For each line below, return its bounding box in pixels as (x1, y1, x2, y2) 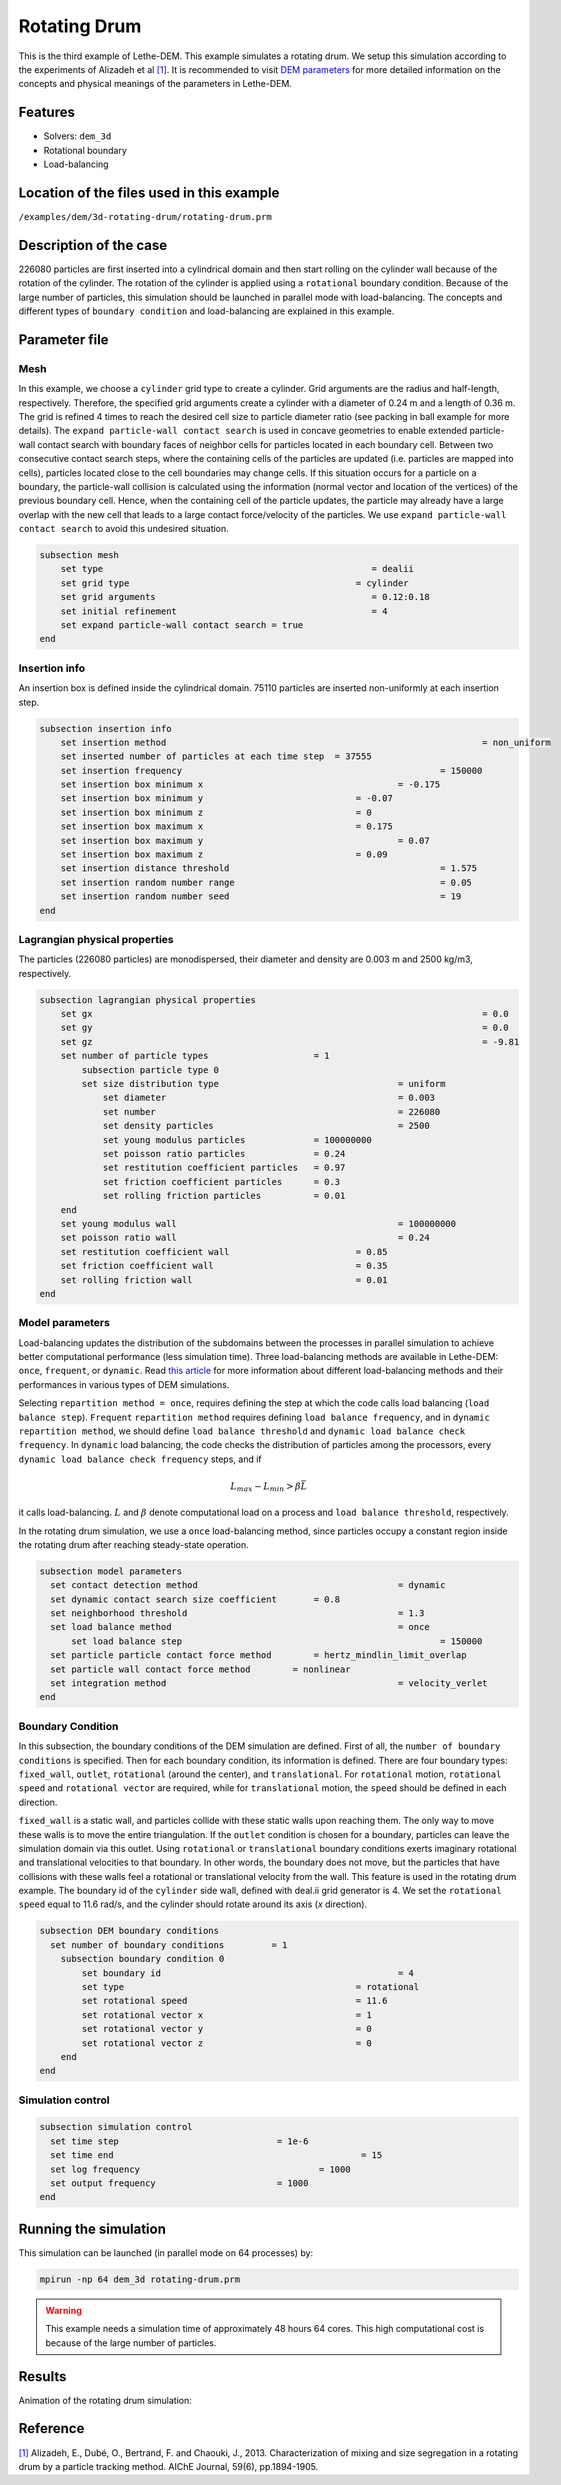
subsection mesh (39, 550, 120, 561)
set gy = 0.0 (60, 1022, 509, 1034)
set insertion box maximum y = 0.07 (60, 835, 430, 846)
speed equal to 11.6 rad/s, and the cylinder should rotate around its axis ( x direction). (18, 1898, 368, 1910)
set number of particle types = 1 (60, 1050, 330, 1062)
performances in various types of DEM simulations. (18, 1378, 230, 1390)
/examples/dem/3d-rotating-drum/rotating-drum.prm (18, 211, 272, 222)
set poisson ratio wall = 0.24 (60, 1232, 430, 1244)
